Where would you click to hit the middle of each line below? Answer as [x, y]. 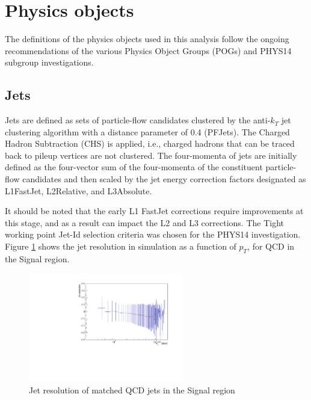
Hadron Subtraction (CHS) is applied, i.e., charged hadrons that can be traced [150, 143]
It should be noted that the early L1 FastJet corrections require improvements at [154, 211]
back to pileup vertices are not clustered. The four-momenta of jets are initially [151, 155]
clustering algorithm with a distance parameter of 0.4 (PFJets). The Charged [147, 131]
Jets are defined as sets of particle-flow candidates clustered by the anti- [138, 120]
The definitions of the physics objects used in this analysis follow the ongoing [147, 39]
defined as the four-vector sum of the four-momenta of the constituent [134, 167]
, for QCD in [271, 246]
